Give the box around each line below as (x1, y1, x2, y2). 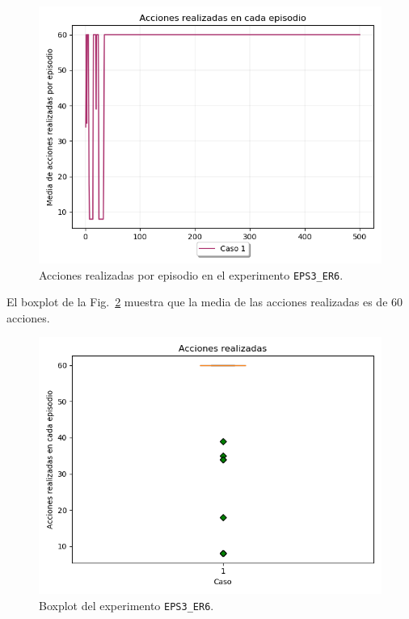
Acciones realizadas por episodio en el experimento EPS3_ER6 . (39, 266, 344, 283)
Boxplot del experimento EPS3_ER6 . (39, 597, 214, 614)
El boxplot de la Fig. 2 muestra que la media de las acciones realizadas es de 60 (6, 293, 403, 310)
